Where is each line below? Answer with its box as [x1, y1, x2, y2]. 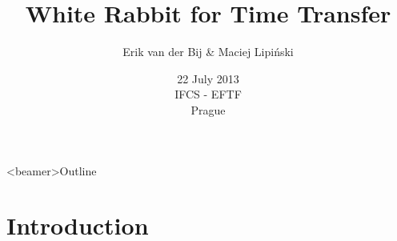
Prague [190, 101, 226, 118]
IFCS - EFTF [174, 86, 242, 102]
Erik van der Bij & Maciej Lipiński [122, 43, 294, 60]
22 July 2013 [177, 70, 239, 86]
